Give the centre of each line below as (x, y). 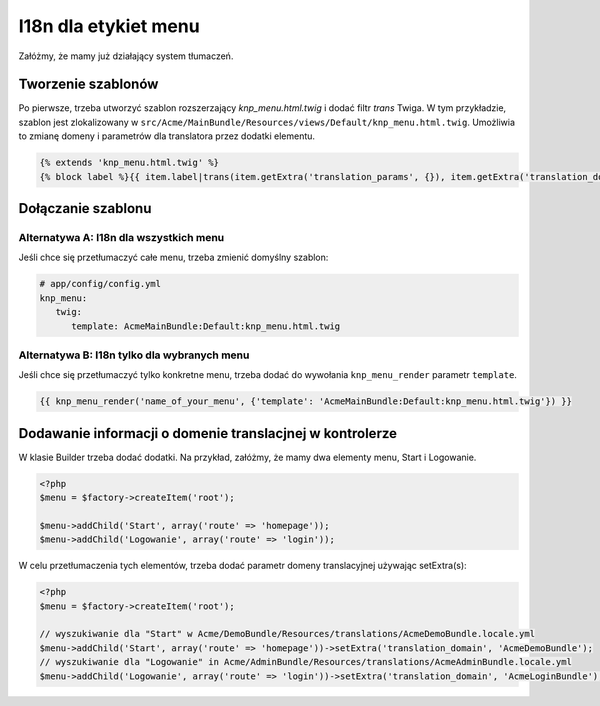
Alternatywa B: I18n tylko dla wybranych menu (134, 355)
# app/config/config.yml (100, 284)
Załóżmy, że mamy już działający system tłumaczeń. (126, 56)
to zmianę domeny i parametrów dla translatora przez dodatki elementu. (166, 136)
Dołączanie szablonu (85, 208)
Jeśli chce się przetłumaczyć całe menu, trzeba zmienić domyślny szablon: (173, 257)
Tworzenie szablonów (88, 84)
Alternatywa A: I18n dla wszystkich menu (121, 237)
